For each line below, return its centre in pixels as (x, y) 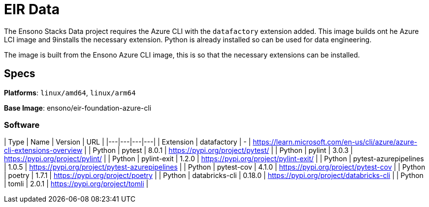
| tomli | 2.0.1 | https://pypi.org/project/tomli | (76, 184)
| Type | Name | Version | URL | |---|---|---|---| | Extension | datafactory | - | (128, 142)
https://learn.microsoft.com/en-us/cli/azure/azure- (335, 142)
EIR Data (32, 9)
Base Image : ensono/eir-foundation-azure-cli (78, 108)
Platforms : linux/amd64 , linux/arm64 (70, 92)
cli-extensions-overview (43, 150)
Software (22, 125)
